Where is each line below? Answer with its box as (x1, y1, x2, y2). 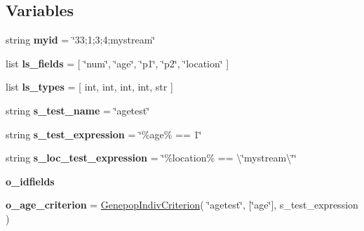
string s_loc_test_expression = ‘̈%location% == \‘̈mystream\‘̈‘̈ (6, 150, 297, 165)
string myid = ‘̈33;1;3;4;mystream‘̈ (6, 32, 156, 47)
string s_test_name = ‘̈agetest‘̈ (6, 103, 150, 117)
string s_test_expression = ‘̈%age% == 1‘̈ (6, 126, 202, 141)
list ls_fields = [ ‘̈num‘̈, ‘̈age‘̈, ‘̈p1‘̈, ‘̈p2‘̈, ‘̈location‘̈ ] (6, 55, 229, 70)
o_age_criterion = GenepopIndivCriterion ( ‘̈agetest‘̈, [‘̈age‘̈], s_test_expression (6, 197, 358, 212)
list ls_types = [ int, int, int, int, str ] (6, 79, 173, 94)
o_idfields (6, 173, 55, 188)
